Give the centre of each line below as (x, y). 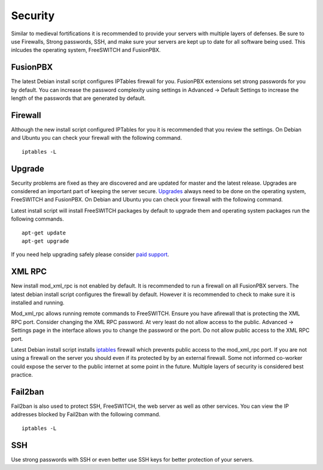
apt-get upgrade (45, 241)
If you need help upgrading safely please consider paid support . (90, 255)
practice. (22, 375)
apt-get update (44, 233)
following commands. (37, 219)
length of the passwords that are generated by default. (78, 98)
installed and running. (38, 303)
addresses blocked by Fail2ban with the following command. (86, 414)
